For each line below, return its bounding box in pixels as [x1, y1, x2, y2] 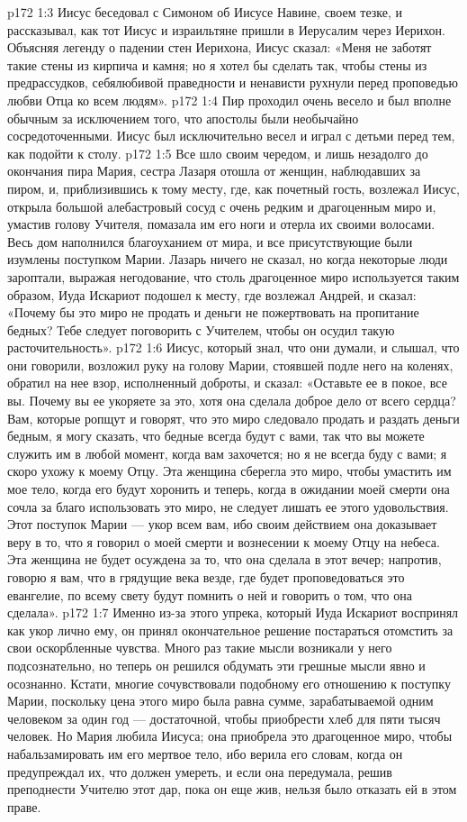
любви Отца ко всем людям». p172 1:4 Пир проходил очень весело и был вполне [7, 90, 452, 109]
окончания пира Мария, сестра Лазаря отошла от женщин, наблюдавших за [7, 161, 421, 180]
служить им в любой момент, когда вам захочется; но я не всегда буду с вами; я [7, 443, 447, 462]
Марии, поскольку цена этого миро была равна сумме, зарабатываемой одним [7, 691, 434, 710]
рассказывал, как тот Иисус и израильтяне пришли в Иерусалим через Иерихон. [7, 20, 445, 39]
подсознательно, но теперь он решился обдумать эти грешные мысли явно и [7, 655, 426, 674]
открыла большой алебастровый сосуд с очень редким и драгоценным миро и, [7, 196, 436, 215]
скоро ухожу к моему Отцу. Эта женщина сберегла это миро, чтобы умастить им [7, 461, 452, 480]
